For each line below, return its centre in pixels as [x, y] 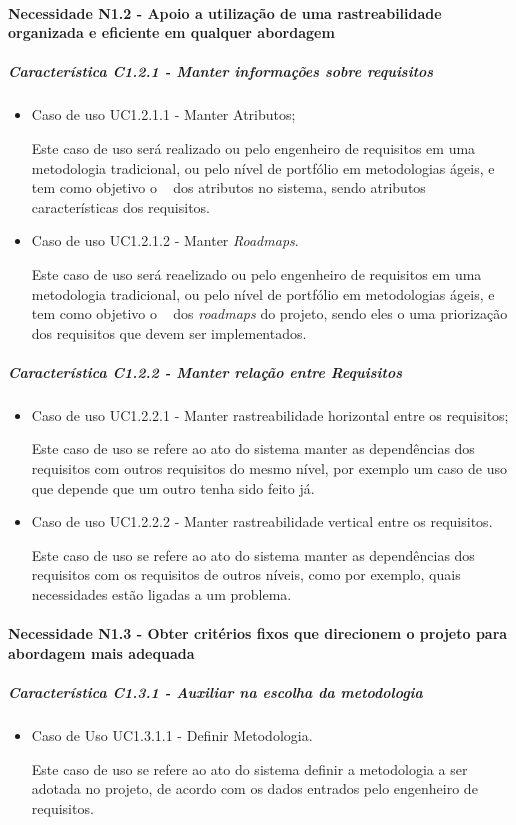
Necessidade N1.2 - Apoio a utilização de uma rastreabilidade [225, 12]
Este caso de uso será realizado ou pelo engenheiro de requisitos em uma [253, 147]
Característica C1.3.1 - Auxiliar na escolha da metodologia [215, 691]
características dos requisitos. [121, 206]
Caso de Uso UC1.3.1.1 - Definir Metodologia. [172, 734]
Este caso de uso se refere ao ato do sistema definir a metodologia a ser [249, 768]
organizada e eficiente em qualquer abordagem [171, 32]
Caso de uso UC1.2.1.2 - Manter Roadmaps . [165, 240]
